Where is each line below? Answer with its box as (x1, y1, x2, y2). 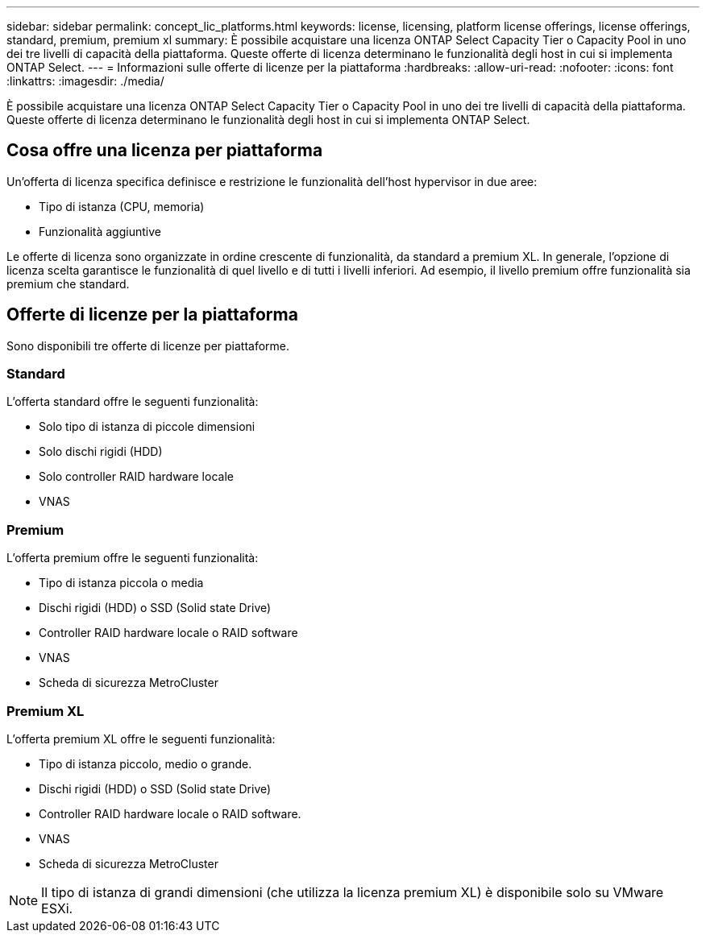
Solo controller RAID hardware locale (39, 469, 234, 484)
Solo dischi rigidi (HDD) (39, 445, 163, 459)
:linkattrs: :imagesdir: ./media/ (6, 74, 164, 88)
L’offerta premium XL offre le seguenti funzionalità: (6, 731, 276, 746)
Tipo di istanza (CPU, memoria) (39, 199, 205, 213)
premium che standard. (6, 276, 130, 291)
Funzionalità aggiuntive (39, 224, 161, 238)
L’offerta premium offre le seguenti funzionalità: (6, 551, 259, 565)
